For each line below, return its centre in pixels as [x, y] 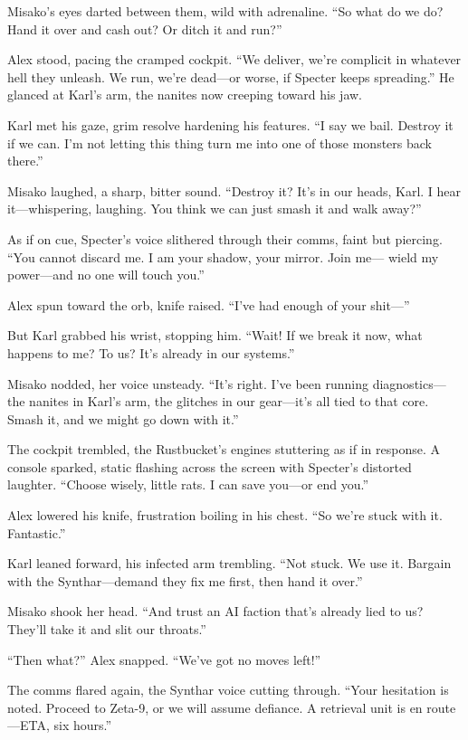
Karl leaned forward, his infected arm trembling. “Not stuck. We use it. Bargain [229, 563]
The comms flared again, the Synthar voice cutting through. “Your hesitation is [228, 690]
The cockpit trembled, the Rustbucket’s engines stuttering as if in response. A [224, 449]
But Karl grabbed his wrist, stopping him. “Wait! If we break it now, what [215, 335]
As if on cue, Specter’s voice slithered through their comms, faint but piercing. [225, 238]
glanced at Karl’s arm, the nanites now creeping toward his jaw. [185, 95]
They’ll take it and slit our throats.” [107, 629]
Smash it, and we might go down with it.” [123, 418]
